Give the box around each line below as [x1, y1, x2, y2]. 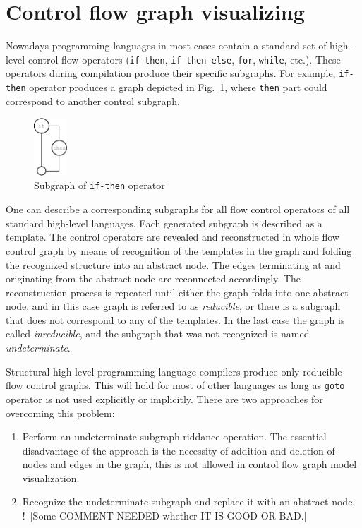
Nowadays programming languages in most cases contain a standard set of [6, 38, 327, 53]
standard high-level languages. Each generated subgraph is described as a [6, 215, 322, 230]
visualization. [22, 470, 80, 485]
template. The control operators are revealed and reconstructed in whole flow [6, 229, 339, 244]
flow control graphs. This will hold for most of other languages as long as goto [6, 378, 345, 392]
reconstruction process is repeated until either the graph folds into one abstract [6, 284, 349, 299]
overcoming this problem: [6, 405, 115, 420]
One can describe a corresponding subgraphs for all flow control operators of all [6, 202, 350, 217]
